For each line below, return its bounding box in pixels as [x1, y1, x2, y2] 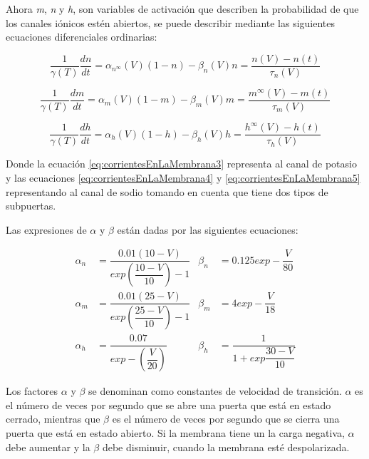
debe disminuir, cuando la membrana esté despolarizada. [102, 439, 350, 454]
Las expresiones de [6, 222, 87, 237]
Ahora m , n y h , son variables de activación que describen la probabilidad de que [6, 1, 359, 16]
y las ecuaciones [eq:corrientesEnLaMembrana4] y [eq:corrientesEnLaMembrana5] [6, 170, 360, 185]
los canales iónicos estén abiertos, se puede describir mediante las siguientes [6, 15, 336, 30]
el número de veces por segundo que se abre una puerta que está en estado [6, 397, 331, 412]
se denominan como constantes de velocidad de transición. [88, 383, 342, 398]
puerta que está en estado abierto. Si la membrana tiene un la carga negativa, [6, 426, 345, 440]
